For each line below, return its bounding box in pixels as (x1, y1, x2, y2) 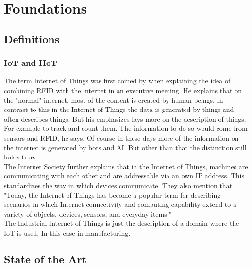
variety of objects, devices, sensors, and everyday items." (4, 208, 171, 219)
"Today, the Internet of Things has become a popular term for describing (4, 189, 221, 200)
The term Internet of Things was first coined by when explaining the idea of (4, 76, 231, 86)
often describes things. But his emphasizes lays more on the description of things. (4, 113, 246, 124)
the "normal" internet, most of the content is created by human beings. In (4, 94, 223, 105)
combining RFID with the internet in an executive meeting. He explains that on (4, 85, 242, 95)
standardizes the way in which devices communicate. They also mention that (4, 180, 233, 190)
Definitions (4, 31, 60, 46)
